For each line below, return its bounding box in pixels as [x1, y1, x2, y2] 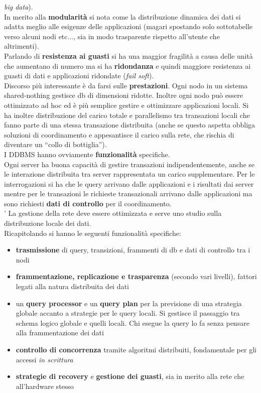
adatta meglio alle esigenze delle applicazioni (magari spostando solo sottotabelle [4, 21, 253, 32]
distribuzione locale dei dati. [4, 218, 91, 228]
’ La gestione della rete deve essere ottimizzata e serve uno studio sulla [4, 208, 222, 218]
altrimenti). [4, 41, 39, 51]
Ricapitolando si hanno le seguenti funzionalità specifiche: [4, 227, 181, 238]
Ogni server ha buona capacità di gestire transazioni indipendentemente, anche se [4, 159, 255, 169]
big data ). [4, 2, 33, 12]
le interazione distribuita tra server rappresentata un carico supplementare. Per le [4, 169, 255, 179]
